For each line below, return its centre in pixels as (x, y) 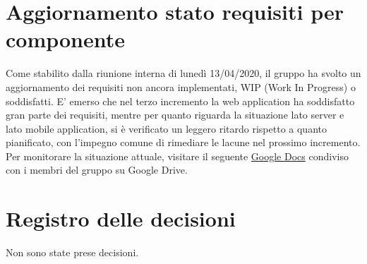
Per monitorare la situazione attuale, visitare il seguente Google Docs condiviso (177, 156)
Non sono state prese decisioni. (72, 252)
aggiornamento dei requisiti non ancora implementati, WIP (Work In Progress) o (181, 86)
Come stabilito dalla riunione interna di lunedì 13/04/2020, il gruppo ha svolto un (183, 73)
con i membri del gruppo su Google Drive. (97, 170)
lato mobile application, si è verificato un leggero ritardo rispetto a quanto (166, 128)
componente (66, 39)
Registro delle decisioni (121, 218)
